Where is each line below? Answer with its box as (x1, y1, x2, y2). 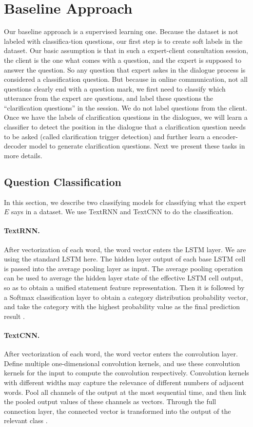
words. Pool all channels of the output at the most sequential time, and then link (4, 387, 246, 397)
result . (4, 311, 25, 321)
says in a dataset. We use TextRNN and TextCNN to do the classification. (11, 206, 234, 217)
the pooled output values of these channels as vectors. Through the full (4, 396, 216, 407)
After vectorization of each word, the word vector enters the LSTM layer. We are (4, 244, 246, 254)
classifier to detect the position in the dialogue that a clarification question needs (4, 122, 246, 132)
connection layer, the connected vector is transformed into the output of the (4, 406, 231, 416)
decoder (4, 141, 27, 151)
